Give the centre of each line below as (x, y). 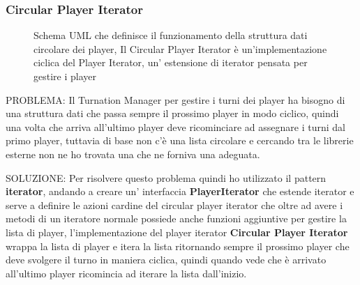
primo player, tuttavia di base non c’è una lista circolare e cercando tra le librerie (180, 140)
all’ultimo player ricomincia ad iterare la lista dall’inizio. (126, 273)
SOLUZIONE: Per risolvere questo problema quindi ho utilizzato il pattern (166, 177)
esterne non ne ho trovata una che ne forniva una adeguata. (133, 154)
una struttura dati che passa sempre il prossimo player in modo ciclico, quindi (172, 113)
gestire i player (65, 76)
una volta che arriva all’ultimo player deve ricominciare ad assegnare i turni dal (175, 126)
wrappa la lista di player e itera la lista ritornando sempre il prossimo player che (178, 246)
